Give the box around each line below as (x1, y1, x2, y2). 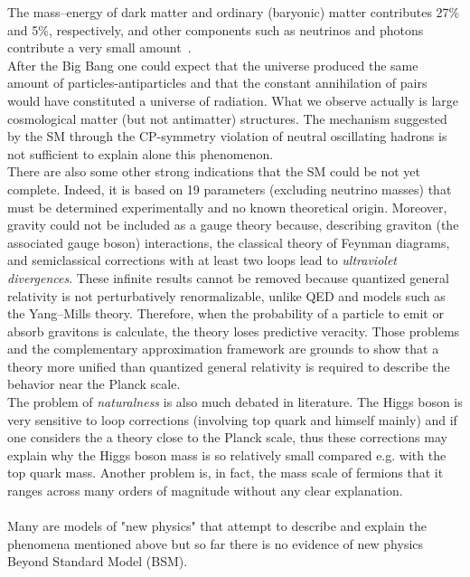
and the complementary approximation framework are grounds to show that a (7, 339, 439, 358)
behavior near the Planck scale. (7, 374, 181, 393)
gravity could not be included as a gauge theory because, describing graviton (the (7, 215, 459, 234)
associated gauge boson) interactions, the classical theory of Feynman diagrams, (7, 232, 450, 251)
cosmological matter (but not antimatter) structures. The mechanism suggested (7, 109, 447, 128)
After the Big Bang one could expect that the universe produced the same (7, 55, 418, 74)
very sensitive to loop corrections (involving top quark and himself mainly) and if (7, 410, 457, 429)
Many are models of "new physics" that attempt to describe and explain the (7, 516, 427, 535)
